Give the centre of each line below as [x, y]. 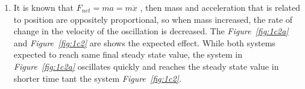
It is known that [44, 7]
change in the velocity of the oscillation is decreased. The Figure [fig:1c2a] [151, 31]
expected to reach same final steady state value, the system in [128, 54]
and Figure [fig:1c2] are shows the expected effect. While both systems [144, 42]
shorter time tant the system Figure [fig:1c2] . [97, 78]
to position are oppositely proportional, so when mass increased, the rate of [153, 19]
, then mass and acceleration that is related [220, 7]
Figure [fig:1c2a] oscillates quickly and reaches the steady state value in [146, 66]
